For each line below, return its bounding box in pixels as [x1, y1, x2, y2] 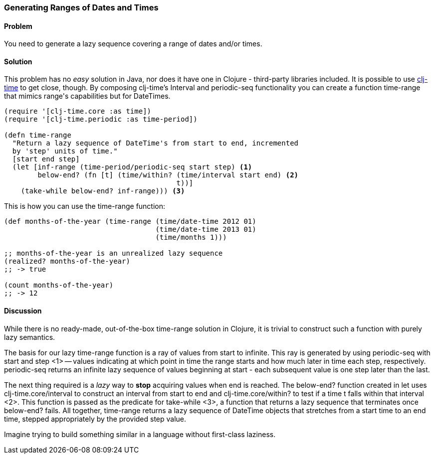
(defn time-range [4, 131, 71, 140]
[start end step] [12, 155, 80, 163]
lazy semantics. [4, 332, 55, 341]
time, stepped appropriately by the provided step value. [4, 414, 187, 423]
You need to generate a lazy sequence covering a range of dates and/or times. [4, 39, 262, 48]
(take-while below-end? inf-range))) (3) [20, 187, 185, 195]
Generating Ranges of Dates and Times [4, 2, 159, 12]
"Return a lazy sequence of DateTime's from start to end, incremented [12, 139, 299, 148]
